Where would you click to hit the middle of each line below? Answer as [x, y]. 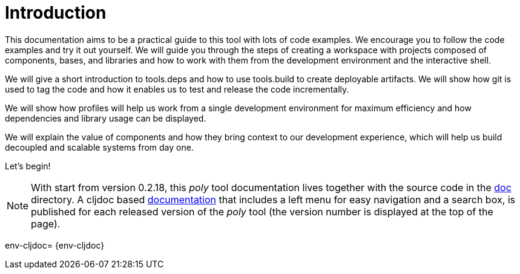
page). [46, 223]
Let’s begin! [28, 166]
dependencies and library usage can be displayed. [106, 118]
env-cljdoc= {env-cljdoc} [55, 245]
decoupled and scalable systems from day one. [99, 147]
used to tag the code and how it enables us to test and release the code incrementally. [177, 89]
